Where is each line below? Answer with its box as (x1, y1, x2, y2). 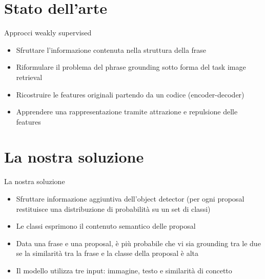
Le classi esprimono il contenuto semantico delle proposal (16, 221, 196, 231)
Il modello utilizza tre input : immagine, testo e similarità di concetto (16, 265, 232, 275)
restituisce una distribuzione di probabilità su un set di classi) (16, 203, 211, 214)
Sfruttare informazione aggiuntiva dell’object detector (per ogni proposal (16, 193, 244, 204)
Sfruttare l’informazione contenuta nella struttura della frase (16, 44, 207, 55)
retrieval (16, 71, 43, 82)
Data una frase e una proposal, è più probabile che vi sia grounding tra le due (16, 237, 261, 248)
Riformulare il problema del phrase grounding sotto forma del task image (16, 62, 246, 72)
